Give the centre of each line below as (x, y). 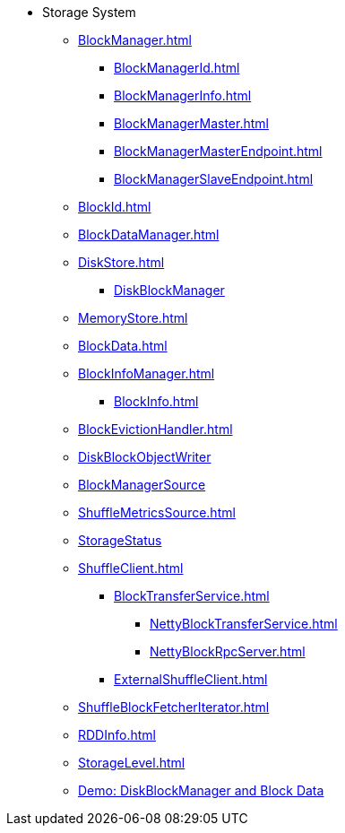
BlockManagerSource (142, 485)
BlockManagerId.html (177, 68)
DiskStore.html (121, 262)
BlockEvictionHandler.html (155, 429)
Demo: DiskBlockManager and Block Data (201, 790)
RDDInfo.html (117, 735)
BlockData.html (123, 346)
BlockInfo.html (156, 401)
